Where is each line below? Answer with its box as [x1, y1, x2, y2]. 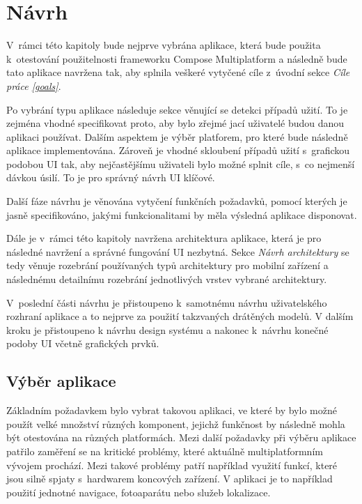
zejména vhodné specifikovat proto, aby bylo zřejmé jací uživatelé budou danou [6, 116, 345, 130]
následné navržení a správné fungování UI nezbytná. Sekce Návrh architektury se [6, 244, 349, 259]
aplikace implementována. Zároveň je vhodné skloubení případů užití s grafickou [6, 143, 350, 158]
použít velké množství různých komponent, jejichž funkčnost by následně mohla [6, 416, 345, 431]
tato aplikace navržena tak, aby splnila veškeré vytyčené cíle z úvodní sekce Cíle [6, 65, 350, 79]
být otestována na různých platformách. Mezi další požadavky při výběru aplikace [6, 430, 356, 445]
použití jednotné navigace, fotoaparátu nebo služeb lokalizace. [6, 484, 271, 499]
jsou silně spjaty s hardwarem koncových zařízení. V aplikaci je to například [6, 471, 333, 486]
